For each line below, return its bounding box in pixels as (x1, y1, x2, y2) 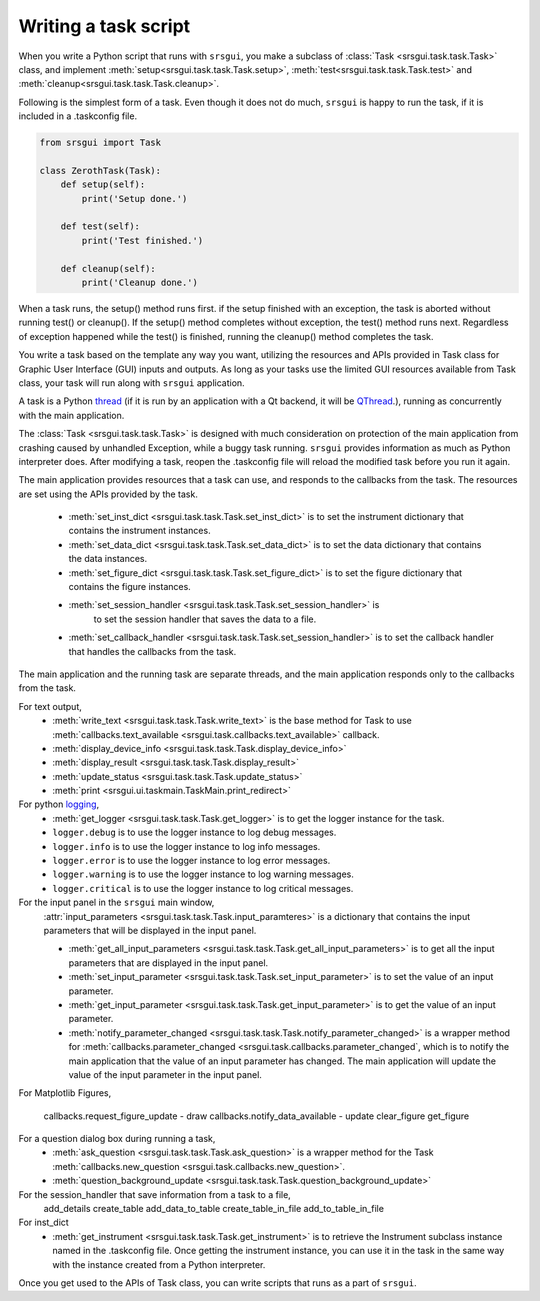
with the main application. (18, 409, 125, 421)
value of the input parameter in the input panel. (68, 1068, 262, 1080)
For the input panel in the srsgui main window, (18, 896, 215, 909)
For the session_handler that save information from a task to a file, (18, 1188, 292, 1200)
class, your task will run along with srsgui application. (18, 376, 245, 389)
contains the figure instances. (68, 581, 192, 593)
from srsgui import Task (39, 137, 162, 149)
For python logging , (18, 798, 100, 810)
